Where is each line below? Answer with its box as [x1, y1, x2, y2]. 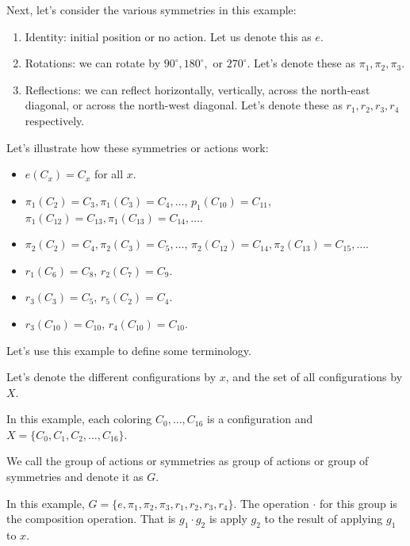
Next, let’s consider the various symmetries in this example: [6, 2, 297, 17]
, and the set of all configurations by [225, 368, 403, 385]
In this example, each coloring [6, 410, 152, 427]
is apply [209, 510, 247, 527]
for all [94, 166, 124, 182]
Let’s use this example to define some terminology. [6, 342, 251, 358]
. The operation [233, 494, 309, 511]
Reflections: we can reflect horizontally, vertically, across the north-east [25, 81, 370, 97]
